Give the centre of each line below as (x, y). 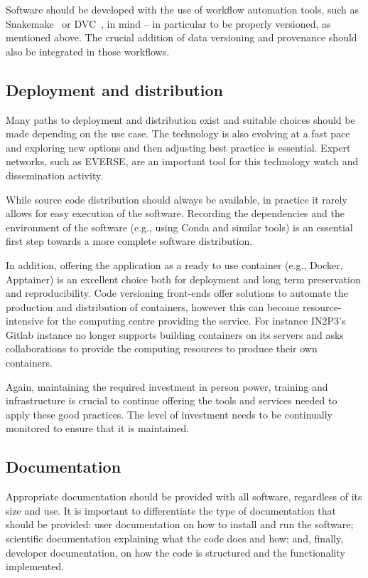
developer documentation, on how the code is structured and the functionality (175, 552)
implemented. (35, 566)
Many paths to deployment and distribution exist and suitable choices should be (180, 119)
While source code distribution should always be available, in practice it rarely (177, 199)
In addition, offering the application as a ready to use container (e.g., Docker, (174, 264)
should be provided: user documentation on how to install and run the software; (180, 524)
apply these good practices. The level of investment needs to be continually (169, 414)
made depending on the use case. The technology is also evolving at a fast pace (178, 133)
